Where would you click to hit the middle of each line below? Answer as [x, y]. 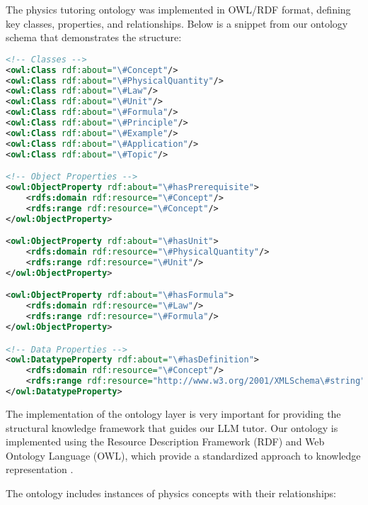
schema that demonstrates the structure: [94, 37]
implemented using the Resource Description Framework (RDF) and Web [165, 442]
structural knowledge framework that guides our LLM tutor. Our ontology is [172, 427]
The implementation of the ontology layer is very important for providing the [173, 413]
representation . [40, 469]
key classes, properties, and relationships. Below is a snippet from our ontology [177, 23]
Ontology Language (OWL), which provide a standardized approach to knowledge [183, 455]
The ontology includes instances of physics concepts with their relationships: [171, 493]
